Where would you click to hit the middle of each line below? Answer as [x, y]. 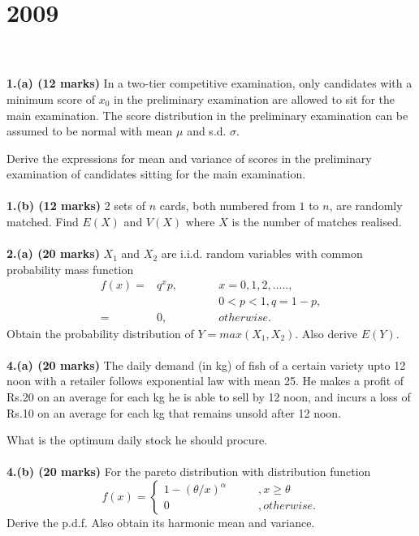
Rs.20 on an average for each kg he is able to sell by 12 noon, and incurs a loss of [209, 396]
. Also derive [326, 333]
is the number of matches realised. [317, 222]
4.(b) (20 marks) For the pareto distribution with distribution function [189, 472]
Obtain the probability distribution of [100, 333]
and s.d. [207, 131]
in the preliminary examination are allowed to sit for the [254, 99]
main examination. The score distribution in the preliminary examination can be [207, 115]
